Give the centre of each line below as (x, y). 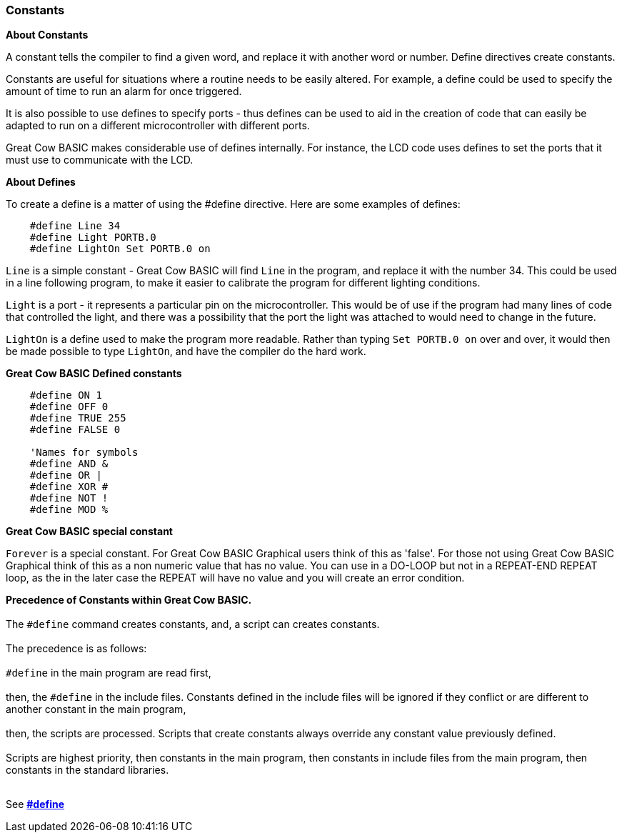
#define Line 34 (75, 226)
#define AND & (69, 464)
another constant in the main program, (96, 709)
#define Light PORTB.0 (93, 238)
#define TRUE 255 (78, 418)
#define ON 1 (66, 395)
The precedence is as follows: (76, 649)
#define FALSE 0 (75, 430)
